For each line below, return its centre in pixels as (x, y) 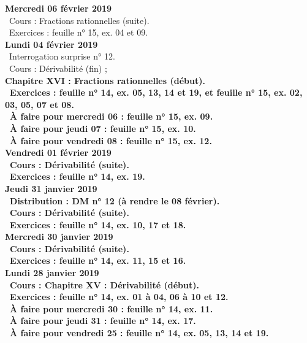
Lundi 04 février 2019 (51, 44)
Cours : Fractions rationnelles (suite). (79, 20)
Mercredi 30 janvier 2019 (59, 237)
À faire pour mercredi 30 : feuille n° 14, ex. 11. (112, 308)
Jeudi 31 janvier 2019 (51, 188)
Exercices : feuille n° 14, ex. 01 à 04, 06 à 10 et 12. (119, 297)
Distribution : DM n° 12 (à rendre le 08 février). (115, 200)
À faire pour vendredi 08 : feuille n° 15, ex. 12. (111, 140)
